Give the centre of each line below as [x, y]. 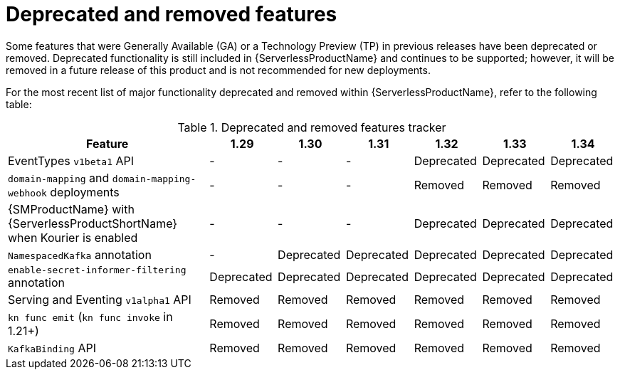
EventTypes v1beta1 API [71, 160]
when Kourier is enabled [73, 237]
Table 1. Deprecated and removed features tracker [312, 127]
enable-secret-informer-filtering [97, 270]
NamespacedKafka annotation [80, 254]
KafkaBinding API [52, 348]
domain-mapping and [59, 178]
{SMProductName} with [71, 209]
